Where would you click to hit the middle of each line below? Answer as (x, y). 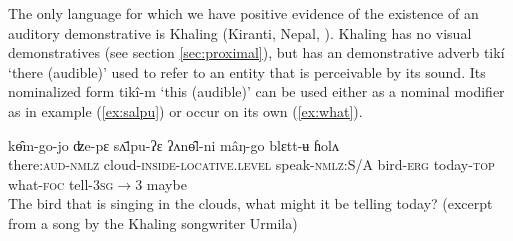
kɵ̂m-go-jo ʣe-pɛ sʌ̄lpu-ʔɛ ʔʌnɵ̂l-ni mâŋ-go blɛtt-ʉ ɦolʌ (173, 144)
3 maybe (161, 183)
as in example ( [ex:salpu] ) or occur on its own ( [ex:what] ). (185, 110)
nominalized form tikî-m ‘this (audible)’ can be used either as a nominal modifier (256, 91)
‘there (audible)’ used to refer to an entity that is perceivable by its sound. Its (247, 71)
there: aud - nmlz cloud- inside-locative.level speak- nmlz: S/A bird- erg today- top (251, 164)
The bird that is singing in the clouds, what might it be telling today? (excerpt (250, 203)
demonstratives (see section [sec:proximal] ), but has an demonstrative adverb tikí (256, 52)
